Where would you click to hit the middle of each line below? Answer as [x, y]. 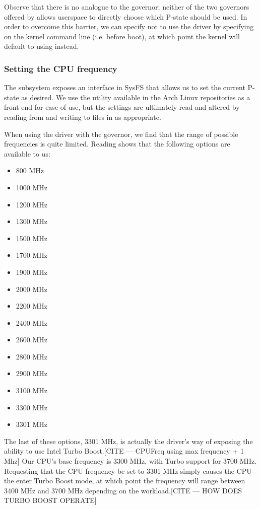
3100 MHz [32, 390]
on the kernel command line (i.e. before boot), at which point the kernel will [122, 36]
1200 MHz [32, 204]
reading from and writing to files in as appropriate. [83, 117]
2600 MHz [32, 340]
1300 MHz [32, 221]
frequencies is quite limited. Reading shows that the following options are [117, 144]
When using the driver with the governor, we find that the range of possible [121, 134]
